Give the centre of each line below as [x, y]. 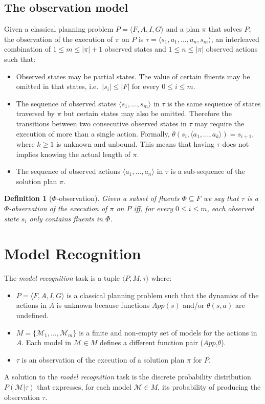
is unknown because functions [103, 305]
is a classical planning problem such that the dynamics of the [163, 295]
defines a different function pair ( [152, 342]
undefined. [32, 315]
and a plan [183, 29]
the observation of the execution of [59, 39]
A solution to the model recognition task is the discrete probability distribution [128, 377]
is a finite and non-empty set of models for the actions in [168, 332]
